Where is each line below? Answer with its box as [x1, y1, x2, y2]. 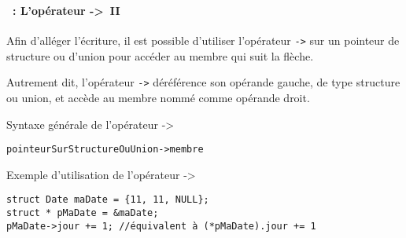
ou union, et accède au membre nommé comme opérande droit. [6, 90, 310, 106]
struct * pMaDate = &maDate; [6, 207, 159, 219]
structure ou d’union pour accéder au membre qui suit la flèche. [6, 47, 314, 64]
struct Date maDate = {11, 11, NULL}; [6, 194, 209, 206]
